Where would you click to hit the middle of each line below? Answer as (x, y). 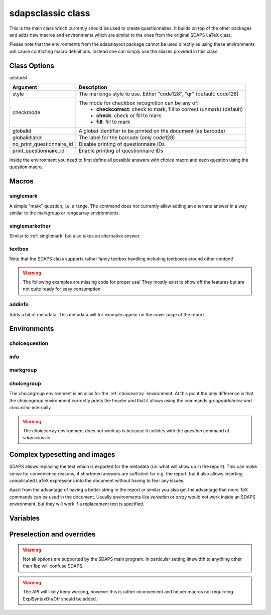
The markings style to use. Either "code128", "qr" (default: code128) (159, 94)
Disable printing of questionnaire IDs (122, 144)
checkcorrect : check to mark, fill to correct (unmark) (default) (170, 109)
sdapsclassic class (50, 13)
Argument (25, 87)
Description (93, 87)
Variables (25, 518)
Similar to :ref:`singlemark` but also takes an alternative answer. (75, 236)
